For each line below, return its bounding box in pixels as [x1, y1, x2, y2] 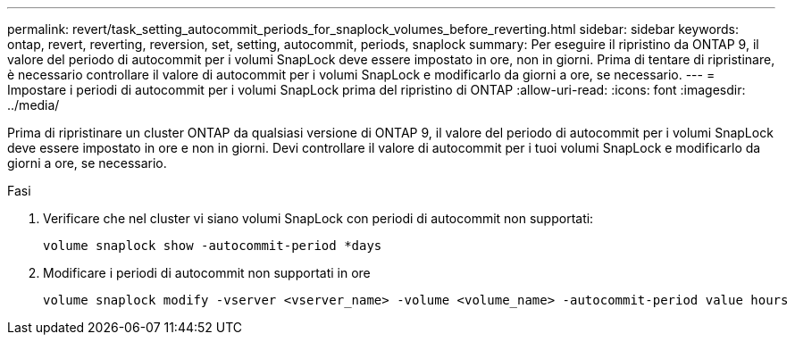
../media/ [7, 97, 60, 113]
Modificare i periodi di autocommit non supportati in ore [43, 265, 371, 280]
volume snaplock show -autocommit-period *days [43, 238, 382, 253]
